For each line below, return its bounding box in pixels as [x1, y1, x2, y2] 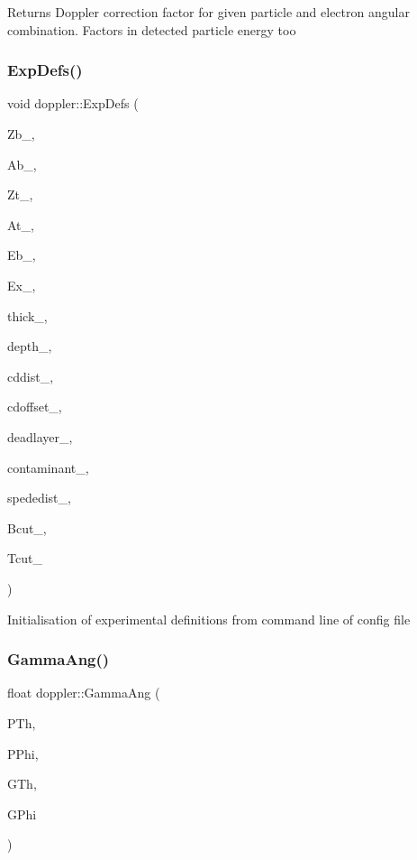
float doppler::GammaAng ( [7, 683, 160, 702]
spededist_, [7, 488, 71, 507]
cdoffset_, [7, 397, 62, 416]
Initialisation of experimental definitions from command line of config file [7, 609, 411, 628]
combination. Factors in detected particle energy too [7, 20, 296, 39]
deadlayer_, [7, 427, 73, 446]
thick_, [7, 306, 48, 325]
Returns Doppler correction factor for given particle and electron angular [7, 3, 410, 21]
